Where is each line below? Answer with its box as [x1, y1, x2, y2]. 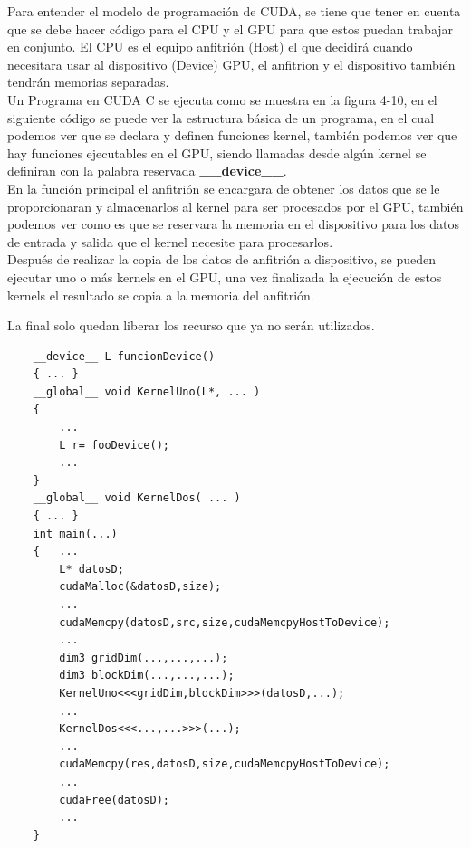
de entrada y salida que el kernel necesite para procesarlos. [7, 232, 333, 251]
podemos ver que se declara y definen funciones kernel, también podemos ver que [7, 126, 457, 145]
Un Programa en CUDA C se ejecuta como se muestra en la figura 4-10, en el [7, 90, 437, 109]
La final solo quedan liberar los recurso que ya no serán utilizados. [7, 316, 375, 335]
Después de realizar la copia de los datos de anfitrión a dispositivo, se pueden [7, 250, 436, 269]
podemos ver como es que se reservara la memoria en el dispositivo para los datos [7, 214, 459, 233]
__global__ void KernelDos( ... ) [33, 491, 241, 505]
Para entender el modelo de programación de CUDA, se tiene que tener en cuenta [7, 2, 461, 20]
